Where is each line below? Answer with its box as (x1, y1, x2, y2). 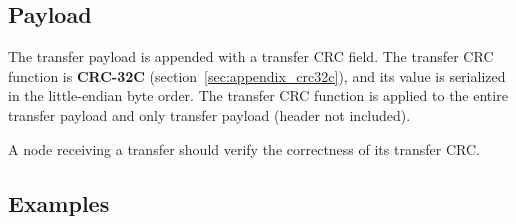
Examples (8, 187, 110, 218)
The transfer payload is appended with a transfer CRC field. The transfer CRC (8, 46, 494, 67)
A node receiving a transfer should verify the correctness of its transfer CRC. (8, 138, 480, 159)
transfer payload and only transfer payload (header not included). (8, 104, 411, 125)
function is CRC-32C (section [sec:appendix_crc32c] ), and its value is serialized (8, 65, 506, 86)
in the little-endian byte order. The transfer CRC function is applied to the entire (8, 85, 508, 106)
